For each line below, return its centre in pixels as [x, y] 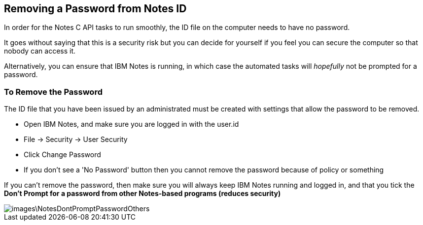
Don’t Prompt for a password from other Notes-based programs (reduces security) [142, 194]
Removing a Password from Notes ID [95, 9]
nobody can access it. [40, 51]
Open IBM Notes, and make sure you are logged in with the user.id [131, 124]
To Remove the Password [53, 92]
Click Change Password [62, 155]
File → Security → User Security [76, 140]
